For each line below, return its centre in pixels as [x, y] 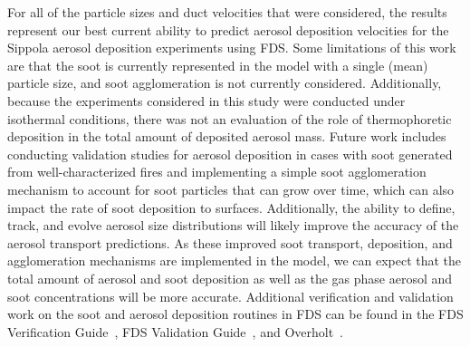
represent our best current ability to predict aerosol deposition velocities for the [228, 29]
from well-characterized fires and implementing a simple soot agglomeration [217, 172]
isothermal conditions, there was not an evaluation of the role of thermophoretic [230, 118]
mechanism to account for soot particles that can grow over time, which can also [231, 189]
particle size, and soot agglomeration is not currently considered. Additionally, [225, 83]
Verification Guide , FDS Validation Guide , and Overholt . [176, 331]
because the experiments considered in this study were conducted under [206, 100]
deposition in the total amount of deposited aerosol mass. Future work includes [227, 136]
